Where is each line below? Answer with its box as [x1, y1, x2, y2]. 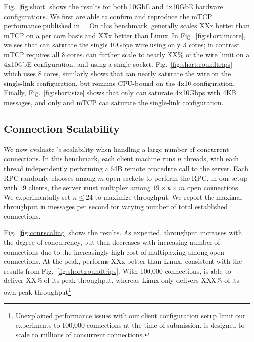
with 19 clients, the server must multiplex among [4, 182, 150, 192]
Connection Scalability [4, 121, 120, 136]
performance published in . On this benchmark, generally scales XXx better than [4, 21, 250, 31]
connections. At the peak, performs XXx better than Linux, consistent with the [4, 256, 242, 266]
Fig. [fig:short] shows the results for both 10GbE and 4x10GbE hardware [4, 1, 223, 11]
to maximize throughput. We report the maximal [95, 192, 242, 202]
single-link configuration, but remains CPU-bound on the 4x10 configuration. [4, 78, 234, 88]
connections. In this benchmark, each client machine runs [4, 153, 175, 164]
